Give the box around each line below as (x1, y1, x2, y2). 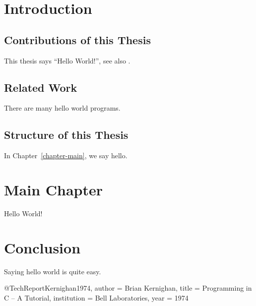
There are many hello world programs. (4, 103, 121, 113)
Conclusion (4, 237, 81, 257)
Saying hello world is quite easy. (4, 266, 101, 276)
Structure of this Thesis (4, 127, 128, 142)
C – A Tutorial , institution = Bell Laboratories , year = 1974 (4, 292, 189, 303)
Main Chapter (4, 179, 103, 199)
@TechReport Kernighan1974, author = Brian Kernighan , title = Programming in (4, 283, 252, 293)
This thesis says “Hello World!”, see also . (4, 55, 130, 65)
